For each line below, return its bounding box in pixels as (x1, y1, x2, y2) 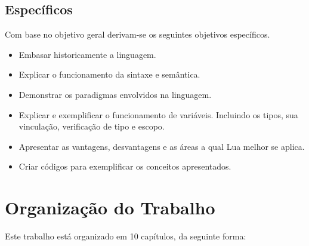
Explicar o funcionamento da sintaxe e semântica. (18, 68, 200, 81)
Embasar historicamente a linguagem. (18, 48, 156, 60)
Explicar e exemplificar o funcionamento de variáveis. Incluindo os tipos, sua (18, 108, 298, 121)
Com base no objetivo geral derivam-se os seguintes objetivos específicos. (5, 28, 270, 41)
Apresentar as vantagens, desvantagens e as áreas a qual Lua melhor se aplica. (18, 140, 305, 152)
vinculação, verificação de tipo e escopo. (18, 120, 165, 133)
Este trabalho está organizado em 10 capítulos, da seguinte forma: (5, 230, 246, 242)
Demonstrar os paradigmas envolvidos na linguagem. (18, 88, 212, 100)
